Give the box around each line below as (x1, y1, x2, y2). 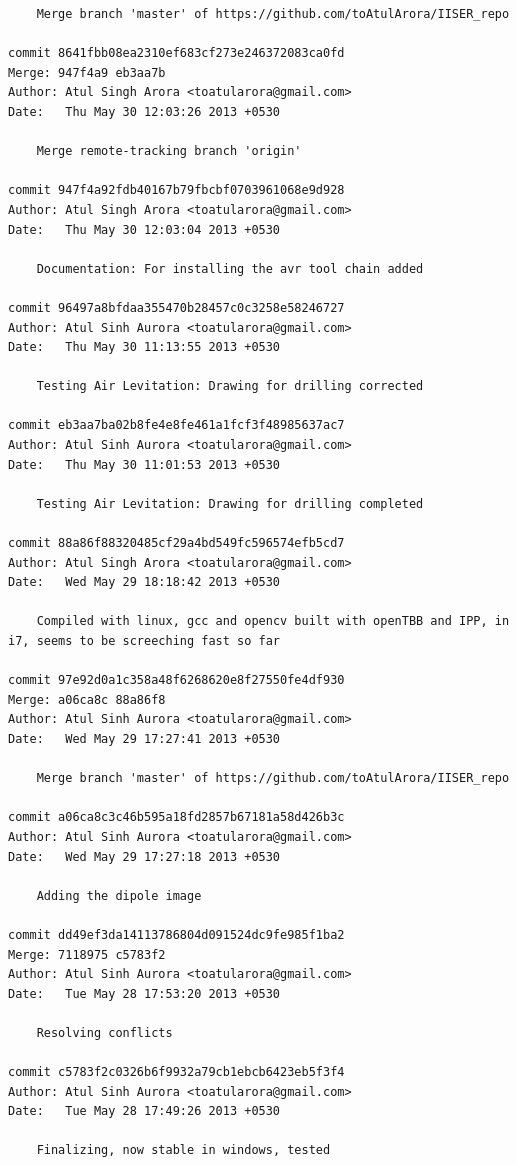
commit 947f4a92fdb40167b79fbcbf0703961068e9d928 (8, 183, 345, 198)
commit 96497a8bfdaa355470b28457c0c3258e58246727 (8, 300, 345, 315)
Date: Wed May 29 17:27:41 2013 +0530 (8, 731, 281, 746)
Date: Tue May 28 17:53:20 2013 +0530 (8, 986, 281, 1001)
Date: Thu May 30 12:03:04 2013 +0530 (8, 222, 281, 237)
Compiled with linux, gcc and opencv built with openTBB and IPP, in (36, 614, 510, 629)
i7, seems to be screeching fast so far (8, 634, 281, 648)
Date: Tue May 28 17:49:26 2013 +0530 (8, 1104, 281, 1119)
